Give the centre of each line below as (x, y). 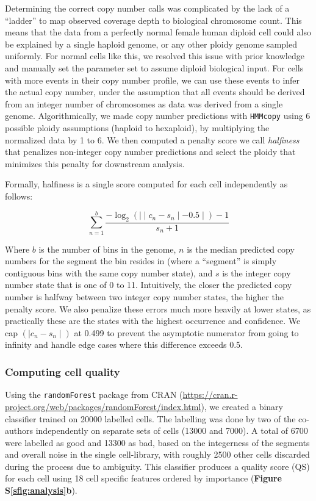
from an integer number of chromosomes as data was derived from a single (144, 103)
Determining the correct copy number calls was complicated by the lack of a (147, 8)
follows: (19, 196)
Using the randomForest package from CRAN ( (94, 395)
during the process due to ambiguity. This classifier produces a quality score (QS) (157, 466)
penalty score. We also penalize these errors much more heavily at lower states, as (158, 308)
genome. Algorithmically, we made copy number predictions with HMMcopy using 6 (158, 116)
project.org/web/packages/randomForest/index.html (103, 406)
